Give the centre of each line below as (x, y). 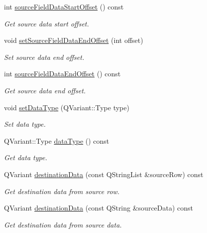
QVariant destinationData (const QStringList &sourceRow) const (104, 174)
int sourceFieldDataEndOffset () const (62, 74)
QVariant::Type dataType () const (57, 140)
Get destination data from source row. (62, 191)
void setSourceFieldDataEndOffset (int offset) (74, 40)
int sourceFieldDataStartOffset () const (64, 6)
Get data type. (26, 157)
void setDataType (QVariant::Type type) (67, 107)
